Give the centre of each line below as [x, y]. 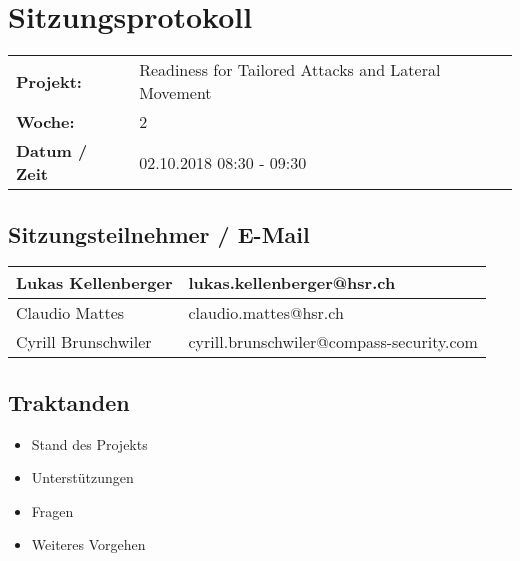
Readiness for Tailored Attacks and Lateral [290, 70]
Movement [175, 93]
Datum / [52, 151]
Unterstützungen [82, 477]
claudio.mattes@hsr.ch [266, 313]
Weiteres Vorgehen [88, 544]
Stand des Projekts [89, 443]
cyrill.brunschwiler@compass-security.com [333, 342]
